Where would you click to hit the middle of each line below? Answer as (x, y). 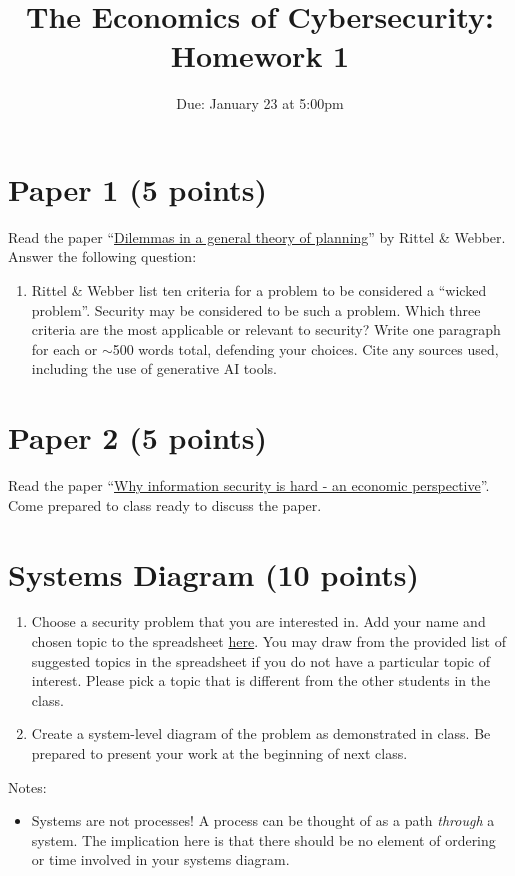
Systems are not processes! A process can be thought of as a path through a (263, 820)
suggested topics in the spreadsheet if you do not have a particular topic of (261, 660)
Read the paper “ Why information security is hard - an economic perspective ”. (249, 485)
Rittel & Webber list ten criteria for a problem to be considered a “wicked (259, 290)
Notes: (27, 786)
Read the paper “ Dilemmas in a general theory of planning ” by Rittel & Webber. (257, 236)
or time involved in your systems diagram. (160, 859)
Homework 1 (260, 55)
